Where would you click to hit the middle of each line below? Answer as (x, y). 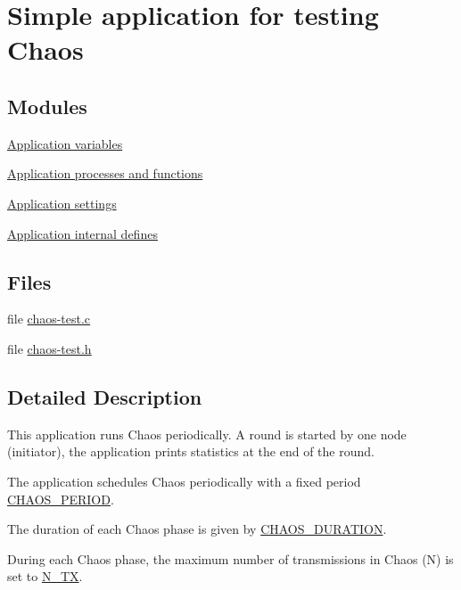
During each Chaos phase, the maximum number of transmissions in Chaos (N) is (230, 558)
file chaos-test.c (49, 319)
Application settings (62, 203)
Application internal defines (82, 233)
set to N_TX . (45, 576)
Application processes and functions (105, 173)
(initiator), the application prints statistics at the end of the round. (191, 451)
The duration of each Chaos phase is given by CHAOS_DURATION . (197, 529)
